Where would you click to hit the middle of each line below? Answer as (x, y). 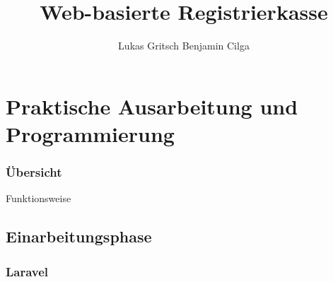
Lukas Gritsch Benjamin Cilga (184, 46)
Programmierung (90, 133)
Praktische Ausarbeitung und (152, 106)
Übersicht (34, 172)
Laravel (27, 271)
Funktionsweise (39, 198)
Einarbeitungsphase (79, 236)
